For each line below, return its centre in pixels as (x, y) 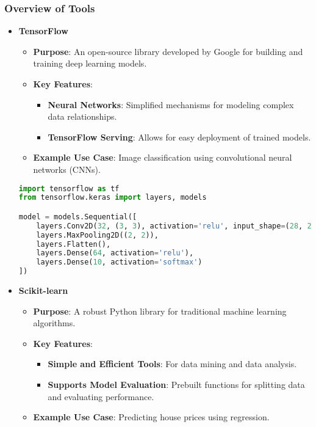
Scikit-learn (43, 290)
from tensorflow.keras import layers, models (113, 198)
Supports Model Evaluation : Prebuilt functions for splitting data (176, 385)
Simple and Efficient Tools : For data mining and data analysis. (172, 364)
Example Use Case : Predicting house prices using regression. (151, 417)
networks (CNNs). (67, 169)
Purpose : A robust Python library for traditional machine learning (160, 311)
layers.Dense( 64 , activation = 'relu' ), (115, 253)
